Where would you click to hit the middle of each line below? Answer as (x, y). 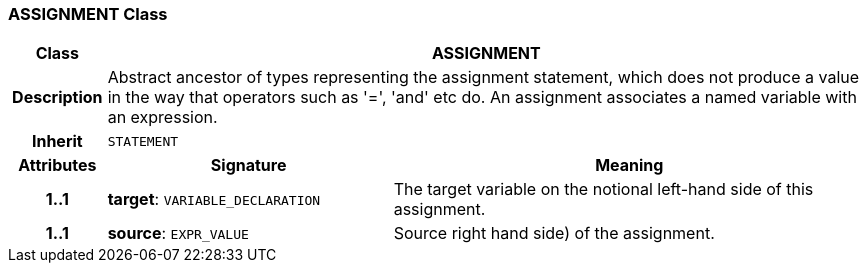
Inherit (57, 141)
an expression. (162, 117)
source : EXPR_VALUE (178, 233)
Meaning (629, 165)
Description (57, 97)
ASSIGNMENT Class (88, 14)
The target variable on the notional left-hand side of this (603, 189)
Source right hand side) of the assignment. (554, 233)
